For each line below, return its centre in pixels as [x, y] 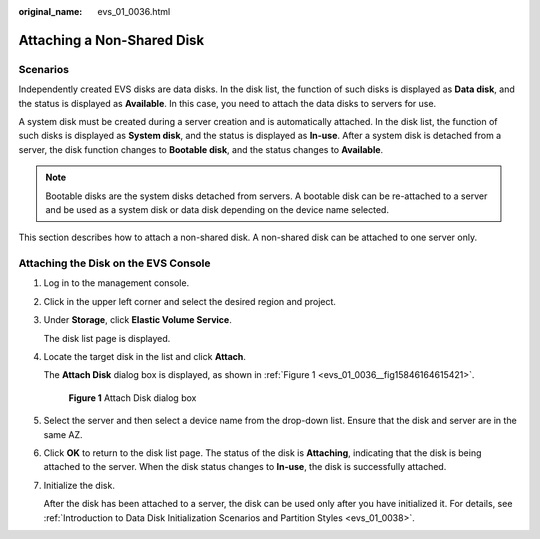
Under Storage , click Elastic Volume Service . [137, 320]
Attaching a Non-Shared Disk [111, 40]
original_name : [50, 11]
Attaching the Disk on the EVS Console [114, 263]
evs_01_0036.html [134, 11]
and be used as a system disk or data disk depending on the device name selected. [217, 209]
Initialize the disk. [79, 485]
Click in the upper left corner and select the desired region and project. [190, 301]
